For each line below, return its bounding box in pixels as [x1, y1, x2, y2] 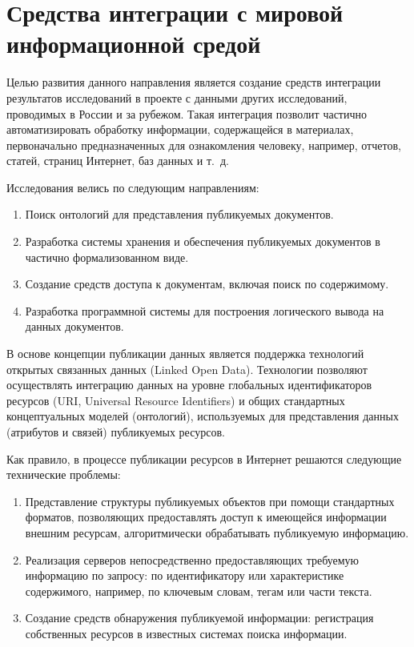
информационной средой [6, 27, 261, 60]
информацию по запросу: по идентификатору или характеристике [25, 567, 344, 584]
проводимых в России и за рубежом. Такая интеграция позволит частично [6, 105, 367, 122]
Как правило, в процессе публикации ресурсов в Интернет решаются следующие [6, 450, 402, 467]
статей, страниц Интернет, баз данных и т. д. [6, 152, 229, 169]
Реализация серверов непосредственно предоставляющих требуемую [25, 551, 360, 568]
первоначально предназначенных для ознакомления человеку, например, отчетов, [6, 136, 401, 153]
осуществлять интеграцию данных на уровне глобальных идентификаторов [6, 376, 372, 393]
